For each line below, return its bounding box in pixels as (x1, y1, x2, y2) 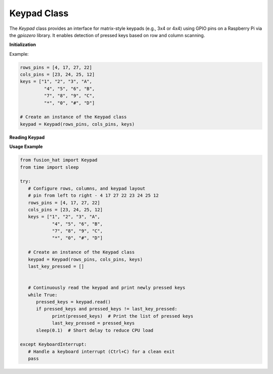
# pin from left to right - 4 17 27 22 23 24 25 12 (28, 193, 159, 199)
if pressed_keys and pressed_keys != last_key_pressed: (36, 306, 177, 312)
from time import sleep (20, 164, 79, 170)
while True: (28, 292, 58, 297)
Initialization (9, 42, 36, 48)
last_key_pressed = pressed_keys (52, 320, 135, 326)
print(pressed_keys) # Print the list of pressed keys (52, 313, 194, 319)
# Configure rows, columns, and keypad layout (28, 185, 146, 191)
